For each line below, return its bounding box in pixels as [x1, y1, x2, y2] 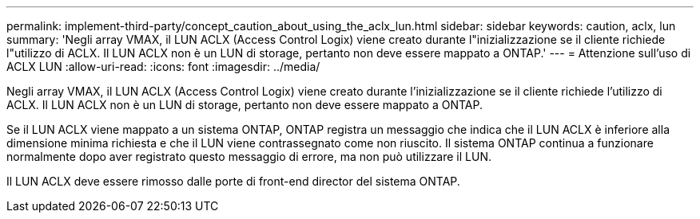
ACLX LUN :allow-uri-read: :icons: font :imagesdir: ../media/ [6, 60, 320, 73]
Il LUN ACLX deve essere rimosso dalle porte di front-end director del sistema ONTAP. [6, 174, 460, 188]
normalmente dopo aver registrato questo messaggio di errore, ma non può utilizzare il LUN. [6, 150, 491, 163]
